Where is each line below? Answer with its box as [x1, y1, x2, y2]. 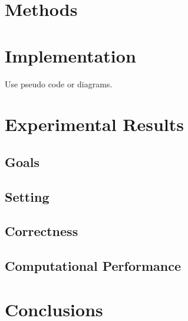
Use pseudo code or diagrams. [5, 77, 113, 90]
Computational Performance [5, 257, 181, 275]
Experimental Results [5, 112, 184, 136]
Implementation [5, 43, 136, 67]
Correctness [5, 222, 78, 240]
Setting [5, 187, 50, 205]
